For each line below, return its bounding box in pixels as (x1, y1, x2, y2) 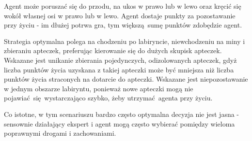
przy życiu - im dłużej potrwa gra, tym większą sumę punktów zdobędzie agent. (4, 20, 242, 30)
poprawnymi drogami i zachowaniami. (4, 128, 116, 138)
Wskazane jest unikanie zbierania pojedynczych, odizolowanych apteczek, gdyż (4, 55, 237, 65)
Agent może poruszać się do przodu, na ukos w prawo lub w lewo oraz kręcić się (4, 1, 241, 11)
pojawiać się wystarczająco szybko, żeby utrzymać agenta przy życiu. (4, 93, 213, 103)
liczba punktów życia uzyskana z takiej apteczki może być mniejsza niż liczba (4, 64, 234, 74)
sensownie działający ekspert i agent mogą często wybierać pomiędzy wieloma (4, 118, 235, 128)
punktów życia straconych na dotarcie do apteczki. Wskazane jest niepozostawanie (4, 74, 248, 84)
